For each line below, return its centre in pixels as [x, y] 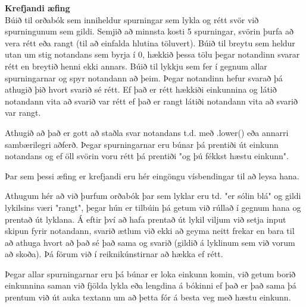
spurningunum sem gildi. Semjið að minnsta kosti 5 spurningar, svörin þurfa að [149, 31]
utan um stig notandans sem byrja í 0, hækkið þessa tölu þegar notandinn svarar [152, 54]
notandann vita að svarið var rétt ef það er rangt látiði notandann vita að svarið [151, 101]
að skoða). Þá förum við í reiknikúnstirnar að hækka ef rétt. [114, 254]
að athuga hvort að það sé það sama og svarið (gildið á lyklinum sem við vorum [150, 242]
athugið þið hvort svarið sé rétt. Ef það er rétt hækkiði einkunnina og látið [141, 89]
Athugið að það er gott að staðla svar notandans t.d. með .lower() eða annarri [147, 132]
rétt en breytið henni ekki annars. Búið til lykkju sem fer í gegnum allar [136, 66]
